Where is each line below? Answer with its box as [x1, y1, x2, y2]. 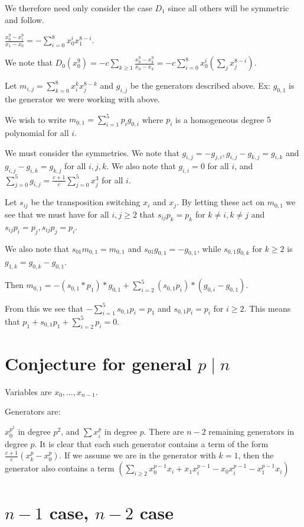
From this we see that [5, 302, 83, 314]
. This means [244, 302, 291, 314]
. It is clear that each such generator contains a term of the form [34, 437, 269, 450]
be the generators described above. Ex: [130, 79, 270, 92]
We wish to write [5, 113, 67, 125]
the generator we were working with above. [5, 93, 161, 105]
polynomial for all [5, 126, 69, 138]
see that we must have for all [5, 208, 109, 220]
